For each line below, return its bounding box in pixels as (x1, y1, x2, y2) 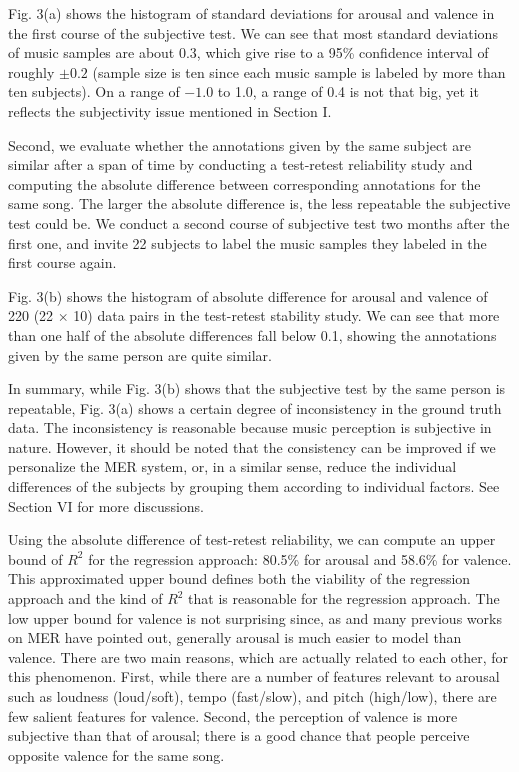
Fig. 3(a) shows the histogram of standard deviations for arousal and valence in (8, 3, 495, 23)
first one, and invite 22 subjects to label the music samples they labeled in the (8, 232, 487, 253)
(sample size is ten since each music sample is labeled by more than (92, 61, 506, 82)
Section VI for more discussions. (8, 495, 204, 516)
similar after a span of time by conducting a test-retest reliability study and (8, 154, 473, 175)
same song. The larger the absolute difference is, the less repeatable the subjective (8, 193, 511, 214)
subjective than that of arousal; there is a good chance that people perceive (8, 725, 470, 746)
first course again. (8, 252, 117, 273)
